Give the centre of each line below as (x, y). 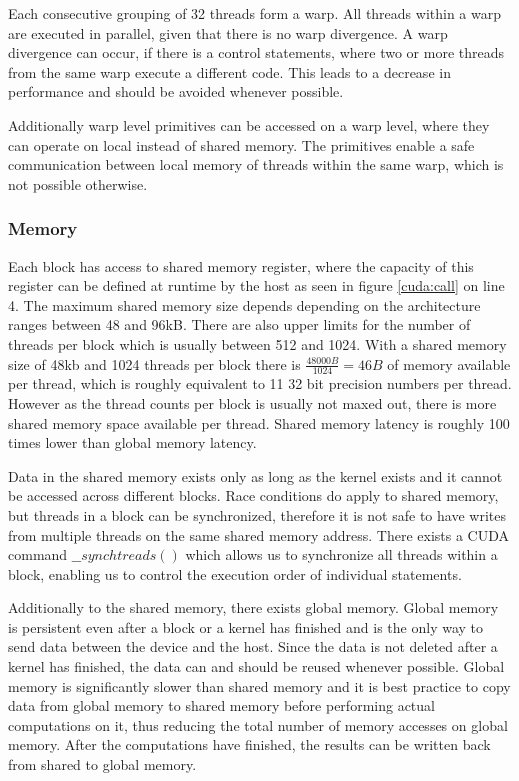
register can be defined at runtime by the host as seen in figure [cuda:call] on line (256, 285)
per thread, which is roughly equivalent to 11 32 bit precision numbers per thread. (260, 383)
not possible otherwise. (78, 183)
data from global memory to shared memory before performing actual (221, 705)
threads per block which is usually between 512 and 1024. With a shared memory (257, 343)
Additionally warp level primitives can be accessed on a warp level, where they (249, 124)
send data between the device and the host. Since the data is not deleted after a (253, 646)
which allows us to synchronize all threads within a (341, 554)
